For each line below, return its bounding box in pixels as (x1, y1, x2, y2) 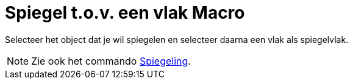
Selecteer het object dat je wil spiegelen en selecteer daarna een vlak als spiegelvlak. (5, 34, 349, 45)
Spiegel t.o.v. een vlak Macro (5, 2, 245, 23)
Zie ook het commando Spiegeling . (31, 54, 191, 67)
